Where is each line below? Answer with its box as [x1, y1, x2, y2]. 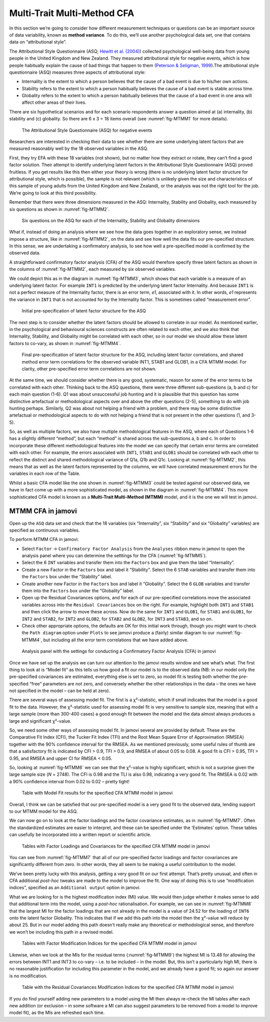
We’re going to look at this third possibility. [9, 190, 97, 196]
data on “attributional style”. [9, 39, 67, 45]
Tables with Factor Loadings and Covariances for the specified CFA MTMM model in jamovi [21, 843, 210, 849]
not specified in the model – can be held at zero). [9, 688, 110, 694]
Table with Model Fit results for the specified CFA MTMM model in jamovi [21, 790, 173, 796]
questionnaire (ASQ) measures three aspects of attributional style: [9, 69, 146, 75]
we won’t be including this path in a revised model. [9, 929, 114, 935]
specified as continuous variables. [9, 527, 80, 533]
